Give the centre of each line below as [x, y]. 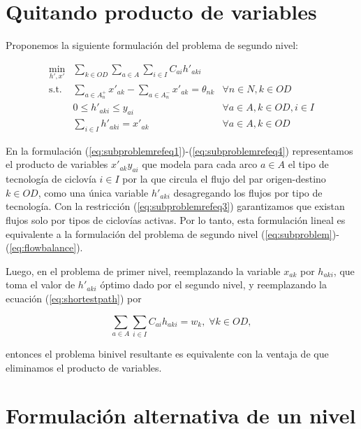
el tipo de [308, 164]
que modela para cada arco [200, 164]
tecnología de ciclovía [51, 179]
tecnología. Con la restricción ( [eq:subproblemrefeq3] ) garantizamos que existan [175, 206]
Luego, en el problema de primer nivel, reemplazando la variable [143, 270]
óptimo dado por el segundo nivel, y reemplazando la [213, 284]
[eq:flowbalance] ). [46, 247]
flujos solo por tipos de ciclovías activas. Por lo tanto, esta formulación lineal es [176, 220]
